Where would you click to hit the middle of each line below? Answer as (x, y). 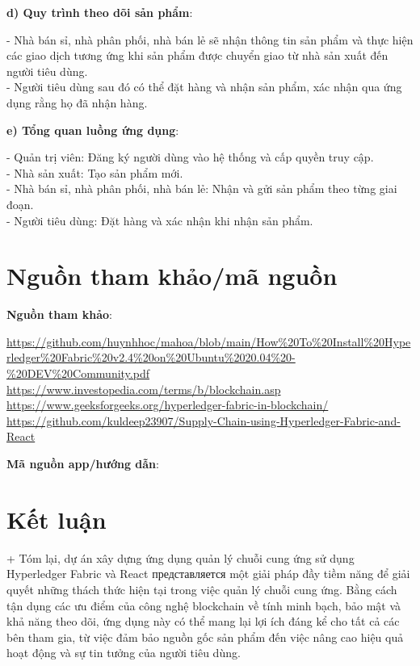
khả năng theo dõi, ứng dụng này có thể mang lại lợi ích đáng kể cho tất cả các (203, 621)
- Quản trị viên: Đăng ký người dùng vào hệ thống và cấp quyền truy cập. (190, 157)
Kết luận (57, 519)
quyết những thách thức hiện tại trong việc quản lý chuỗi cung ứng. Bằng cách (202, 589)
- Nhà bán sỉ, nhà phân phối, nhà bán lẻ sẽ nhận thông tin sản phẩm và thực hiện (210, 39)
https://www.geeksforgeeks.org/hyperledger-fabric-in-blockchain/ (168, 405)
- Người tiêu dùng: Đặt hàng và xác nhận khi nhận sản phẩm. (160, 220)
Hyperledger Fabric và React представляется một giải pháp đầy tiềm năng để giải (208, 574)
